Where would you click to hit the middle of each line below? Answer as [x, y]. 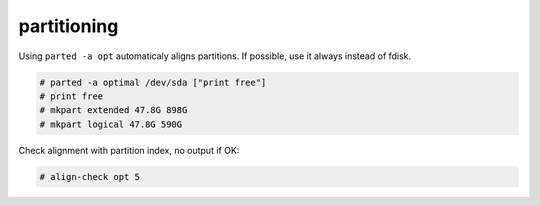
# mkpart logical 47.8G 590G [111, 124]
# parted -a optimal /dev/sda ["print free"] [153, 82]
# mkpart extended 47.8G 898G [113, 110]
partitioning [68, 26]
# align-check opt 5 [89, 176]
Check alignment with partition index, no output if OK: [129, 150]
